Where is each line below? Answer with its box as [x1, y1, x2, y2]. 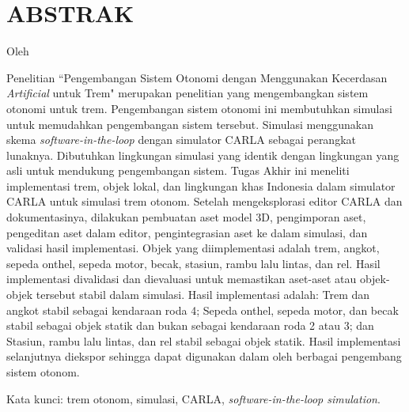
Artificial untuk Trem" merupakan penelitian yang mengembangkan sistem [6, 85, 369, 101]
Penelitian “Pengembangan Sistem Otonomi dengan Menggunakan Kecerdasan [6, 69, 388, 85]
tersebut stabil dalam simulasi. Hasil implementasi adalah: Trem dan [36, 286, 370, 303]
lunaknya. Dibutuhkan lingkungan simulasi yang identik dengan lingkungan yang [6, 146, 400, 163]
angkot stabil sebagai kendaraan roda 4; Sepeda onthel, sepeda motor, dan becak [6, 301, 399, 318]
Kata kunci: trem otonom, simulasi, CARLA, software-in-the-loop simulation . [6, 390, 381, 406]
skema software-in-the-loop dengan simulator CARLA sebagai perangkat [6, 131, 356, 148]
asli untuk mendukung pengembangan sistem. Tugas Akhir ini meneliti [6, 162, 350, 179]
